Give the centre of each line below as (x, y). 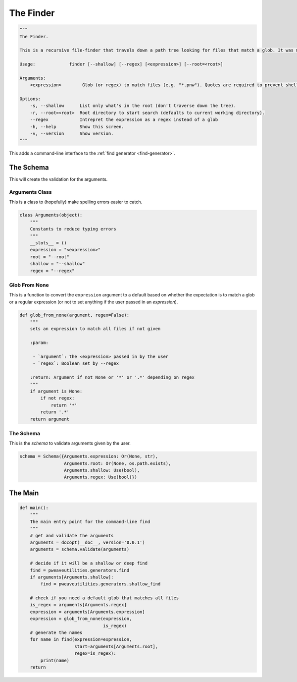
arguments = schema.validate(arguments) (80, 549)
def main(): (34, 508)
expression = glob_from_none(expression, (81, 619)
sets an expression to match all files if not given (95, 329)
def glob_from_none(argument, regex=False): (74, 315)
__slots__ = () (48, 243)
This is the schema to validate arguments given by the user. (70, 443)
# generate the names (56, 633)
